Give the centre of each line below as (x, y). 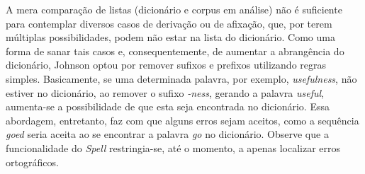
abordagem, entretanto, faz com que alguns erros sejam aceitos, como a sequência (182, 120)
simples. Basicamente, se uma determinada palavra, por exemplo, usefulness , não (181, 78)
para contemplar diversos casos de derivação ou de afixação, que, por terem (169, 23)
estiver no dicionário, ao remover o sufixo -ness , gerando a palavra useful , (165, 92)
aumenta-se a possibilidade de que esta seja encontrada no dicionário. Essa (168, 106)
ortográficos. (32, 162)
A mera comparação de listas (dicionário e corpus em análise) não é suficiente (174, 9)
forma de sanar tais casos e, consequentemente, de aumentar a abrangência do (175, 51)
